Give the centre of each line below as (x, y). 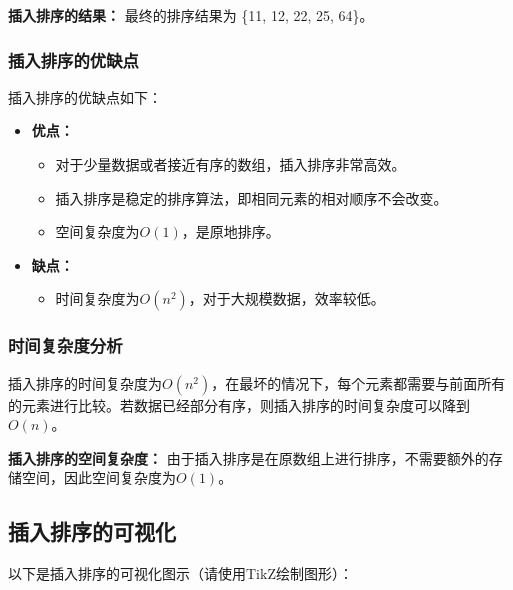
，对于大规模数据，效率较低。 (286, 298)
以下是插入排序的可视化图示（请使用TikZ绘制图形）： (180, 573)
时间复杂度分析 (65, 345)
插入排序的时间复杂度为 (85, 382)
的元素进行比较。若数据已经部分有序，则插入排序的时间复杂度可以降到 (239, 404)
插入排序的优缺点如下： (85, 96)
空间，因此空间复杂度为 (98, 477)
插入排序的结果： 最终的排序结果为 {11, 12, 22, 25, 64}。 (191, 15)
